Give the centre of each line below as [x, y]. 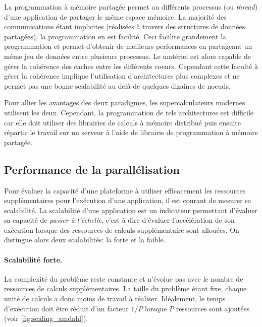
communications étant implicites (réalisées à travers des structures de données [125, 26]
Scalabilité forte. [33, 259]
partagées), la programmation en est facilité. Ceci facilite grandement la [115, 36]
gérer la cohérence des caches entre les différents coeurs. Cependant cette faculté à [131, 66]
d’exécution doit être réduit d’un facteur [66, 308]
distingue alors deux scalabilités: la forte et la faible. [85, 240]
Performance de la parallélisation [92, 169]
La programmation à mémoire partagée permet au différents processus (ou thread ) [131, 7]
